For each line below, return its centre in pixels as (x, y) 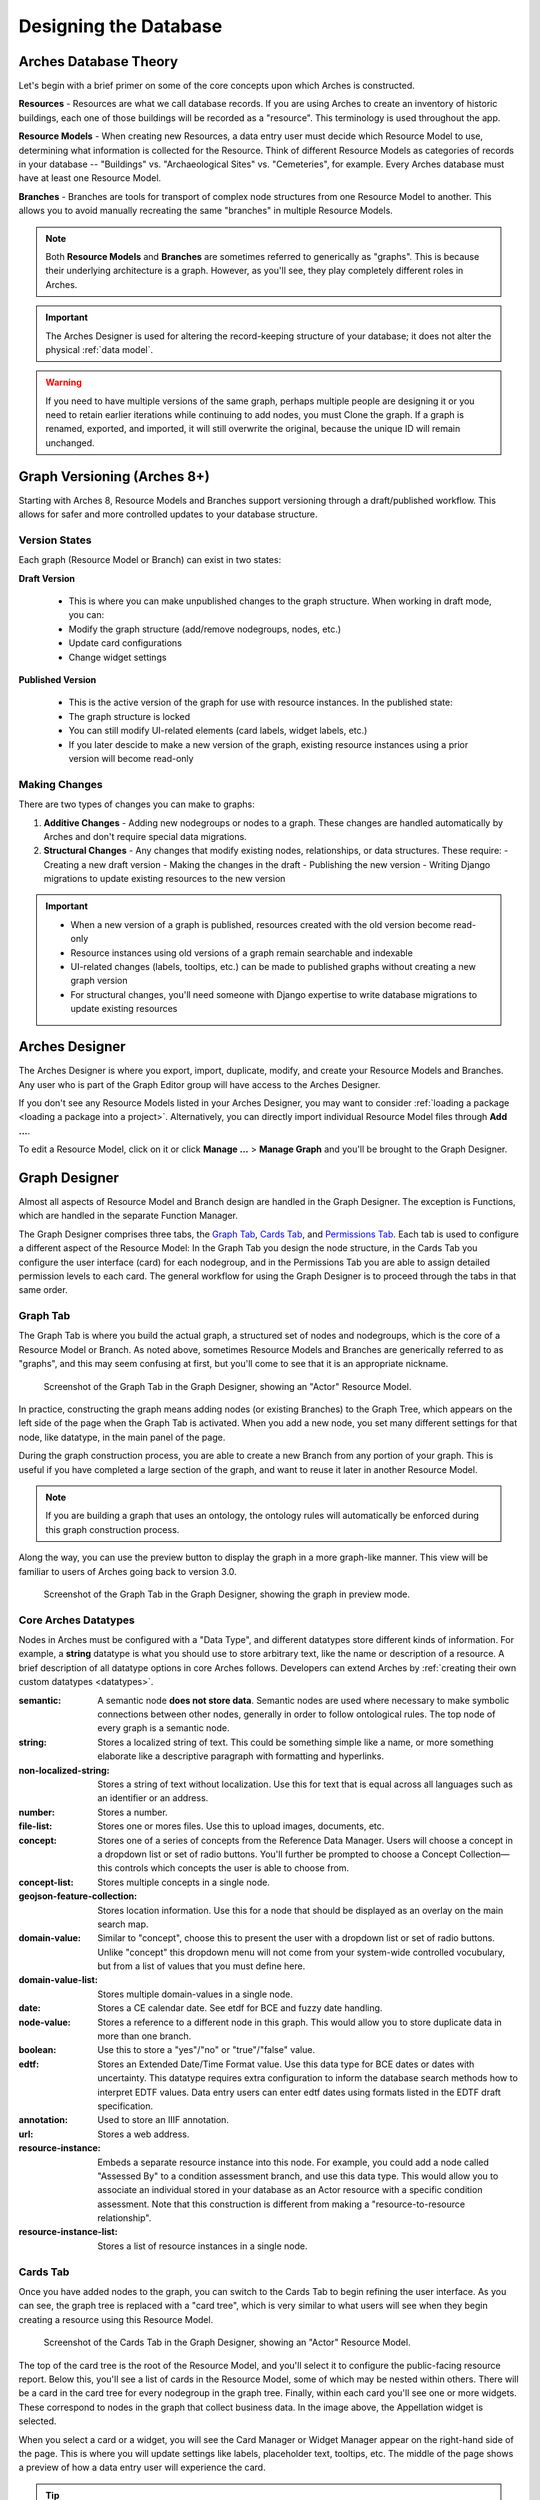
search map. (123, 1924)
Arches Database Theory (98, 61)
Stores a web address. (143, 2134)
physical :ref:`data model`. (99, 349)
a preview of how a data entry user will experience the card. (142, 2467)
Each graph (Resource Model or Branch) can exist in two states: (150, 560)
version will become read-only (131, 758)
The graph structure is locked (129, 716)
